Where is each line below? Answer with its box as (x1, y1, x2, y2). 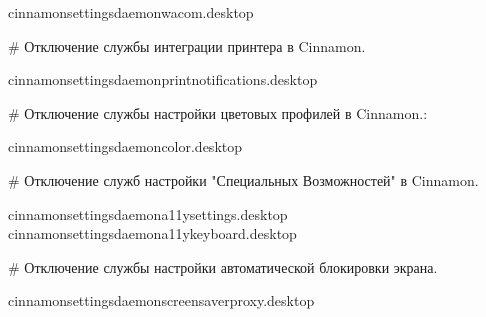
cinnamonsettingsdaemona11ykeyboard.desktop (8, 223, 297, 244)
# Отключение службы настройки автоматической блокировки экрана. (8, 256, 438, 277)
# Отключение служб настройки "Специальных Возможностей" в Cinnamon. (8, 169, 479, 190)
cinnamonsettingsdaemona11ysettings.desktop (8, 203, 288, 224)
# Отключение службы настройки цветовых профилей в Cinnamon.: (8, 102, 428, 123)
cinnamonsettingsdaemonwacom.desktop (8, 2, 254, 22)
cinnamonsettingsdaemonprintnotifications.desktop (8, 69, 318, 90)
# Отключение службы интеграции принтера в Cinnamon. (8, 35, 366, 56)
